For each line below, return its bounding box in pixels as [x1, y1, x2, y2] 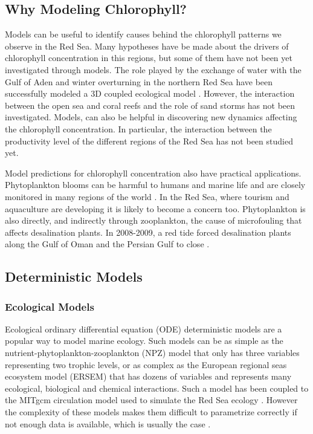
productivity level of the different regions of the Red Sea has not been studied [5, 134, 293, 147]
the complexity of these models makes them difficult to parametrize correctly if [5, 406, 297, 418]
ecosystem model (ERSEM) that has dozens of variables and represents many [5, 370, 292, 383]
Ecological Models [5, 299, 94, 314]
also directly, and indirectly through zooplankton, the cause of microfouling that [5, 214, 302, 227]
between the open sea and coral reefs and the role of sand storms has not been [5, 99, 295, 111]
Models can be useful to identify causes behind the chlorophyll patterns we [5, 28, 282, 40]
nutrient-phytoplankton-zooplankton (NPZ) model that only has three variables [5, 346, 300, 359]
